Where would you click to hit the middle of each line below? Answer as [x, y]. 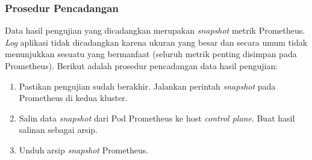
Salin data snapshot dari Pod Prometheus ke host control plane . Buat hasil [157, 118]
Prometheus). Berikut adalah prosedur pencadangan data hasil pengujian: [142, 66]
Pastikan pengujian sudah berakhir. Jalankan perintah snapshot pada [147, 86]
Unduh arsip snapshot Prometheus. [84, 149]
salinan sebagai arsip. [58, 130]
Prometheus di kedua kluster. [73, 98]
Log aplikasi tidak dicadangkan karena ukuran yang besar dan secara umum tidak [156, 42]
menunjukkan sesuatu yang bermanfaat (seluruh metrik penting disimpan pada [151, 54]
